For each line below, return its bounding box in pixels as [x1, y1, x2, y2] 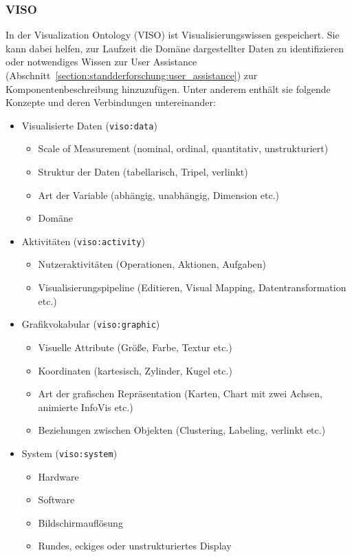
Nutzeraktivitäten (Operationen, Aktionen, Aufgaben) [38, 257, 267, 271]
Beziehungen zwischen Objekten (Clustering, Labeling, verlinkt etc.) [38, 423, 326, 437]
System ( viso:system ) [21, 445, 118, 460]
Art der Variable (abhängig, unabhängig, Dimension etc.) [38, 187, 280, 202]
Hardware [38, 469, 79, 483]
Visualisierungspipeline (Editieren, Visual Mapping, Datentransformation [38, 280, 346, 295]
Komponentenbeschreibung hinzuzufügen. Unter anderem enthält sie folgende [5, 81, 331, 96]
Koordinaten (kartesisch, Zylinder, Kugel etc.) [38, 363, 232, 377]
